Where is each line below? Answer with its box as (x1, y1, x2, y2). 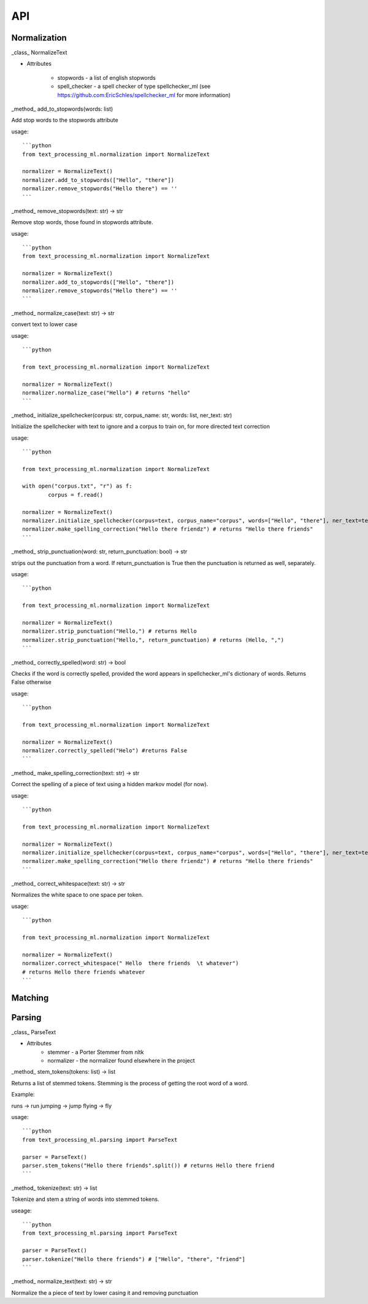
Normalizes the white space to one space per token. (11, 891, 144, 899)
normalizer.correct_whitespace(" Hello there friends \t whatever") (22, 960, 239, 967)
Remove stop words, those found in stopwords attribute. (11, 219, 153, 226)
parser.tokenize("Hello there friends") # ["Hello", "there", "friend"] (22, 1255, 245, 1262)
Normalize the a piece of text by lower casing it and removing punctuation (11, 1289, 199, 1296)
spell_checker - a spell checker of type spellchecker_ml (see (57, 83, 211, 90)
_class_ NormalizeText (11, 49, 67, 57)
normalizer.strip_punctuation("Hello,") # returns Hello (22, 628, 197, 635)
